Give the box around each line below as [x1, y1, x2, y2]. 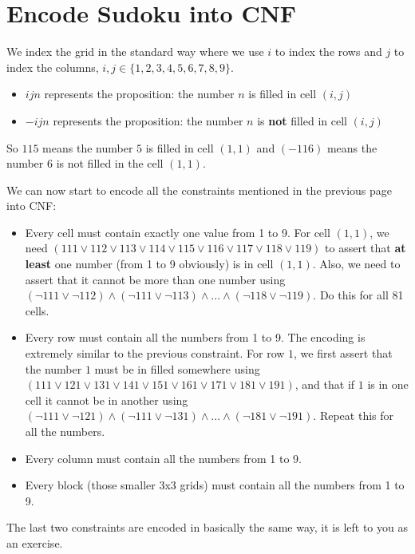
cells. [25, 302, 49, 319]
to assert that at [325, 239, 406, 256]
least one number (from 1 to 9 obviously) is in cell [25, 255, 274, 272]
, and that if [294, 376, 355, 393]
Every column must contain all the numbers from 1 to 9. [25, 449, 302, 466]
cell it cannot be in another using [25, 391, 188, 408]
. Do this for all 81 [313, 287, 404, 303]
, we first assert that [294, 345, 393, 362]
